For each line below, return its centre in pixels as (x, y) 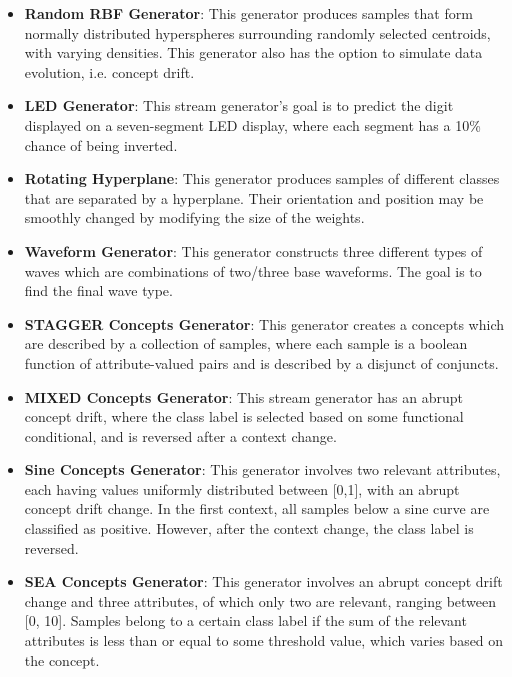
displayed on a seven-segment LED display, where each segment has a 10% (252, 124)
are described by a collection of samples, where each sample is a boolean (246, 343)
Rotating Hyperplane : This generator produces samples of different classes (262, 178)
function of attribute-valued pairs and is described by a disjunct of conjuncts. (261, 362)
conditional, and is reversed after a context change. (180, 435)
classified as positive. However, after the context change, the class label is (249, 528)
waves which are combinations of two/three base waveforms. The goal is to (253, 270)
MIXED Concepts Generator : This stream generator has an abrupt (243, 396)
